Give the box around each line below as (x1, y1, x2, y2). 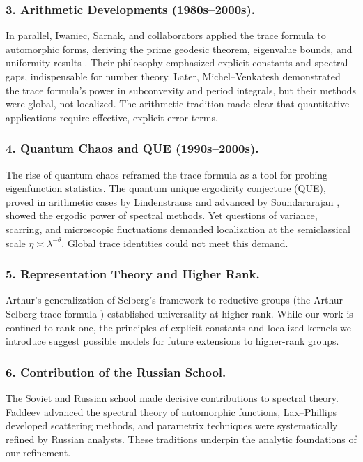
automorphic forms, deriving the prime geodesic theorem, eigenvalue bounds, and (6, 41, 353, 56)
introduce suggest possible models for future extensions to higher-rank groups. (6, 334, 339, 348)
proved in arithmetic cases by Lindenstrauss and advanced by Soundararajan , (6, 194, 340, 209)
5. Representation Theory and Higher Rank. (6, 265, 260, 283)
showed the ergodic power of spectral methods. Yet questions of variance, (6, 208, 318, 223)
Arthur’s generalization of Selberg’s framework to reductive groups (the (6, 292, 311, 307)
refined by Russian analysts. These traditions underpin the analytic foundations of (6, 431, 357, 446)
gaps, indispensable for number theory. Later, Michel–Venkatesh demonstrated (6, 69, 341, 83)
